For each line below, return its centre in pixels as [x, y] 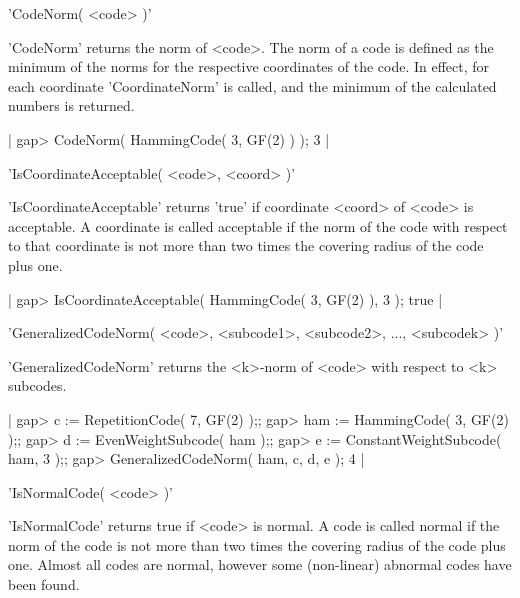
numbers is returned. [71, 105]
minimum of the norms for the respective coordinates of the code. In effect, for [249, 66]
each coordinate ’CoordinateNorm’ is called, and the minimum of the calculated [252, 85]
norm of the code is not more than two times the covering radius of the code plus [257, 544]
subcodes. [37, 385]
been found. [44, 584]
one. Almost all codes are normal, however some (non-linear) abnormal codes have [260, 564]
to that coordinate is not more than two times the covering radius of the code [246, 245]
